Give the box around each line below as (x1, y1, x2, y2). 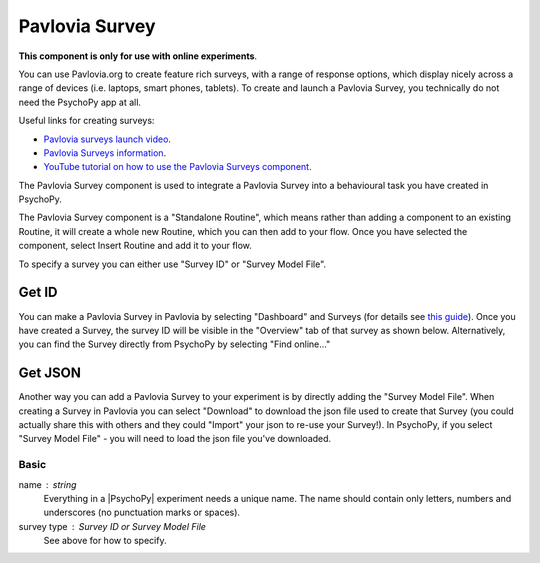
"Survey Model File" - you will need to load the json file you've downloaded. (18, 433, 332, 445)
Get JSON (18, 365, 82, 382)
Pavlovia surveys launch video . (43, 133, 172, 145)
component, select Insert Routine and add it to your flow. (18, 240, 252, 252)
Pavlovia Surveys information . (43, 146, 167, 159)
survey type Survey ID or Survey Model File (18, 520, 207, 532)
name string (18, 478, 77, 490)
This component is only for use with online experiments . (18, 50, 258, 62)
